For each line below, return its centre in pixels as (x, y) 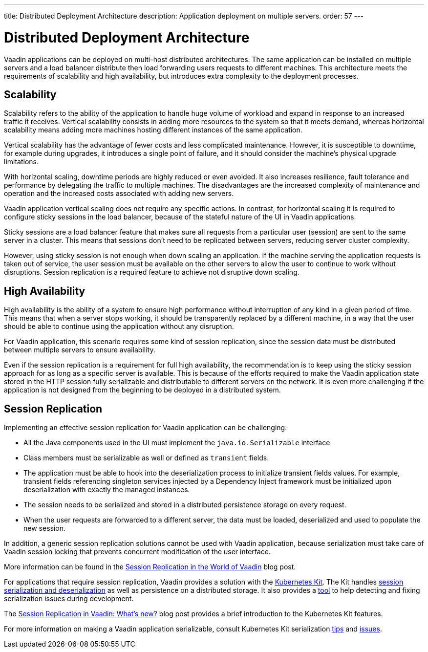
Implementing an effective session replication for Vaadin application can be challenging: (146, 428)
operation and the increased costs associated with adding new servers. (119, 194)
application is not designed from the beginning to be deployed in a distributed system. (142, 390)
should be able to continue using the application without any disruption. (119, 326)
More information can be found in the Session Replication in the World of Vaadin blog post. (150, 567)
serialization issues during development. (69, 599)
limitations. (21, 162)
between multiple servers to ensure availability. (80, 350)
